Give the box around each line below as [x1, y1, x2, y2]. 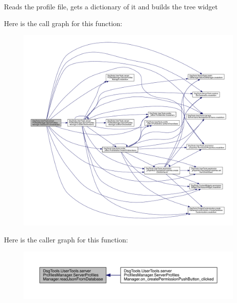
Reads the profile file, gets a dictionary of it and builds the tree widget [4, 1, 218, 11]
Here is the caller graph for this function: [4, 234, 128, 244]
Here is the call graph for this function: [4, 18, 122, 28]
